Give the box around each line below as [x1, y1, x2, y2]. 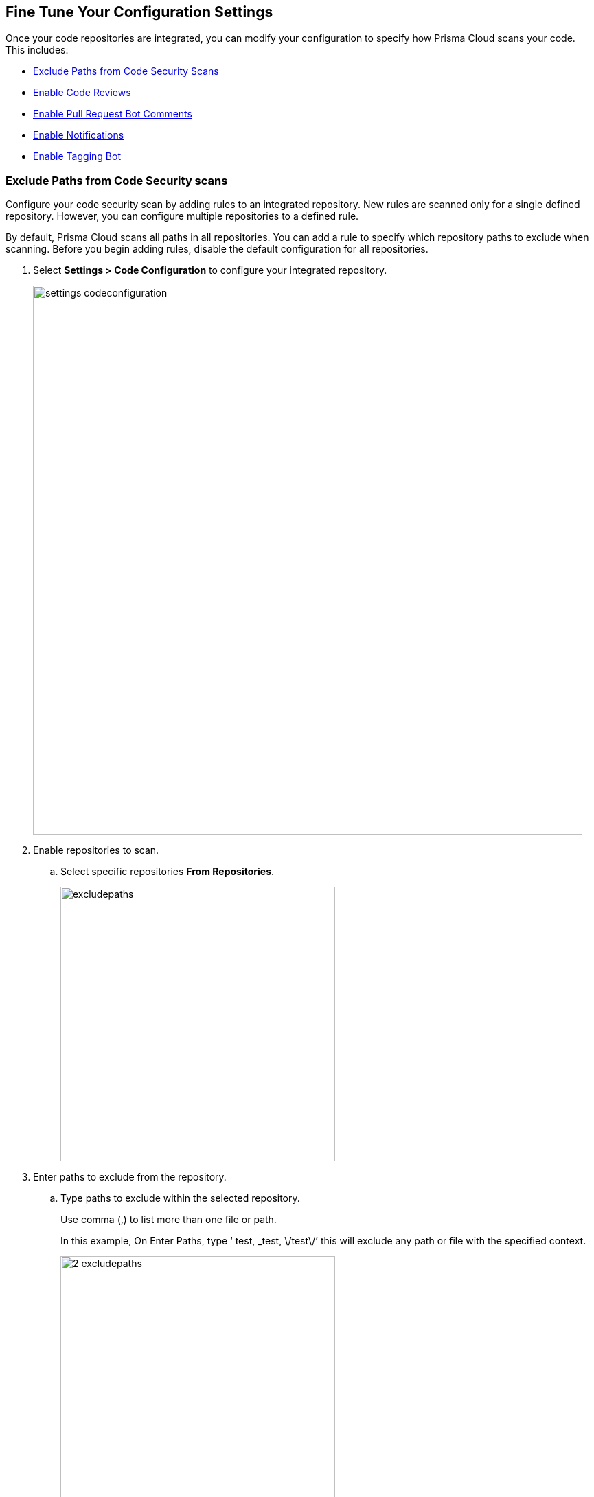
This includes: [5, 44, 69, 56]
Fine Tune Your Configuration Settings [5, 3, 273, 21]
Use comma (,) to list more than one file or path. [60, 1214, 277, 1226]
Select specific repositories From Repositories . [60, 866, 275, 878]
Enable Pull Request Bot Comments [33, 108, 192, 120]
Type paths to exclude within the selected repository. [60, 1192, 300, 1205]
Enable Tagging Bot [33, 150, 121, 163]
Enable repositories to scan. [33, 844, 159, 857]
